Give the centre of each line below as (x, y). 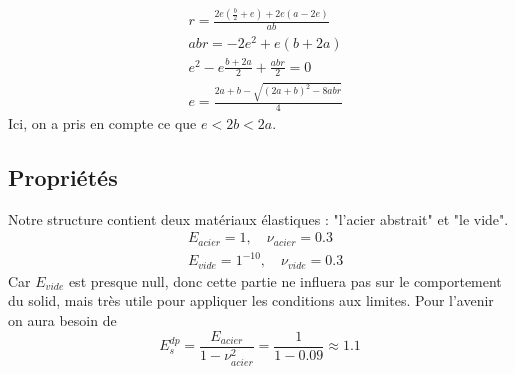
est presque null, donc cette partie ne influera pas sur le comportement (285, 280)
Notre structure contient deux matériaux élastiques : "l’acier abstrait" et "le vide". (258, 218)
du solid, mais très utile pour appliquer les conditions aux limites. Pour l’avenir (251, 300)
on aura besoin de (62, 320)
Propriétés (63, 177)
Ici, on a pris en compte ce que (102, 123)
